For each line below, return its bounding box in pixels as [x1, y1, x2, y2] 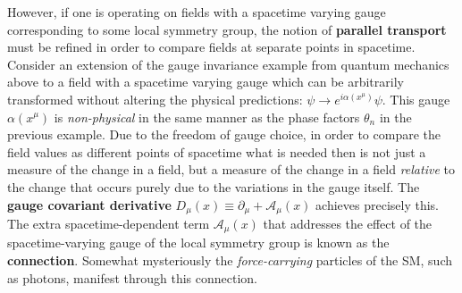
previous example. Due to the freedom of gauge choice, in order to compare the [7, 125, 441, 144]
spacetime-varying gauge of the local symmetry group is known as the [7, 233, 390, 252]
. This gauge [382, 89, 450, 108]
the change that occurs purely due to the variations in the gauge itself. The [7, 177, 420, 196]
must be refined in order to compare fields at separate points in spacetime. [7, 38, 416, 56]
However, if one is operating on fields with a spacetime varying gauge [7, 3, 386, 21]
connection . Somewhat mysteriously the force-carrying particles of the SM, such [7, 251, 453, 270]
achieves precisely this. [315, 195, 439, 213]
